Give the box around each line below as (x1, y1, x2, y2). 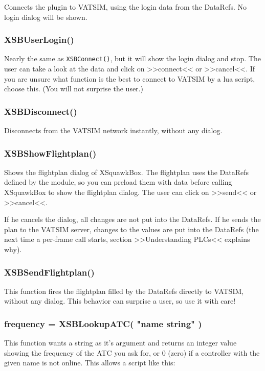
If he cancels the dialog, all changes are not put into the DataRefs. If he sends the (4, 214, 261, 225)
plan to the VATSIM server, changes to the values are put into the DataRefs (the (4, 224, 259, 234)
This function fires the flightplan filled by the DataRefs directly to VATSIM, (4, 285, 244, 296)
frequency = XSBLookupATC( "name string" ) (4, 317, 202, 330)
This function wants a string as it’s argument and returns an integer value (4, 337, 237, 348)
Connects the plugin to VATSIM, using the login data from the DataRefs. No (4, 2, 247, 12)
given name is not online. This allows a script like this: (4, 357, 175, 368)
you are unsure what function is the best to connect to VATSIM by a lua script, (4, 73, 255, 84)
